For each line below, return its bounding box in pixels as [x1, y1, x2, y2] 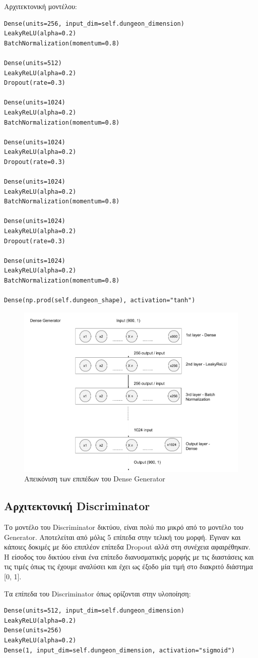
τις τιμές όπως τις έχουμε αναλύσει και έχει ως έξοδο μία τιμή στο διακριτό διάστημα [4, 561, 253, 572]
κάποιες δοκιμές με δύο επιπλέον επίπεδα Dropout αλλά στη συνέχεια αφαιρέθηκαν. [4, 541, 250, 552]
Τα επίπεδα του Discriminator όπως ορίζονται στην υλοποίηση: [4, 588, 191, 598]
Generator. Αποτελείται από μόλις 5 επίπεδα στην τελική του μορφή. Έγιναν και [4, 531, 241, 542]
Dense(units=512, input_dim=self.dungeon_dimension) [4, 607, 184, 615]
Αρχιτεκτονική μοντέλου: [4, 1, 77, 11]
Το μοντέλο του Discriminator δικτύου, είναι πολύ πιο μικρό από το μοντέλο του [4, 521, 243, 532]
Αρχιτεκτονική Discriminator [4, 498, 150, 514]
